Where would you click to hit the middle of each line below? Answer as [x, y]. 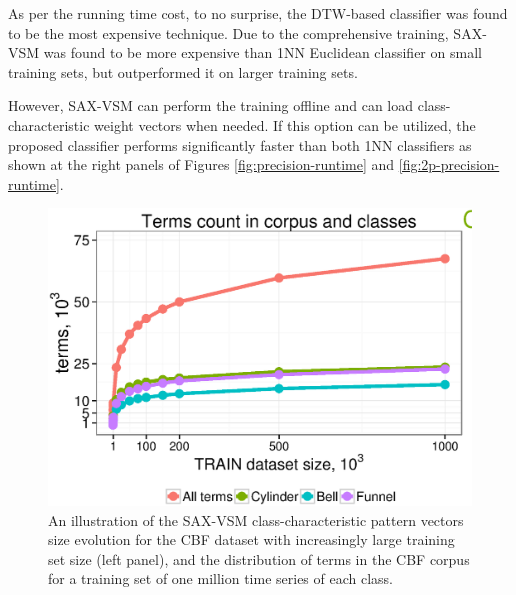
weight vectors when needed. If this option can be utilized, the [285, 124]
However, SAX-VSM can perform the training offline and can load [211, 105]
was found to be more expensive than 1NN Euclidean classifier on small [262, 52]
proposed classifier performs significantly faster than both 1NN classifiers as [240, 144]
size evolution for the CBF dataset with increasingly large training [251, 539]
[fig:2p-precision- [449, 164]
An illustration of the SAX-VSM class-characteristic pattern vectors [256, 519]
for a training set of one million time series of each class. [221, 578]
